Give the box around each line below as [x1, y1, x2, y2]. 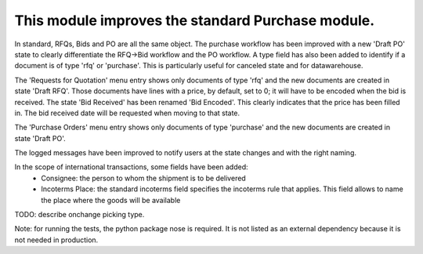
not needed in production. [14, 235, 99, 245]
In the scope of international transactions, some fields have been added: [14, 162, 248, 172]
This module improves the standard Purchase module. [14, 12, 375, 29]
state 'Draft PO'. [14, 133, 66, 143]
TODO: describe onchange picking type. [14, 210, 145, 220]
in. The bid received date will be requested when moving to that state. [14, 108, 240, 118]
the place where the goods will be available [41, 195, 181, 205]
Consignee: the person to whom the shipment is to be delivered [41, 173, 246, 183]
